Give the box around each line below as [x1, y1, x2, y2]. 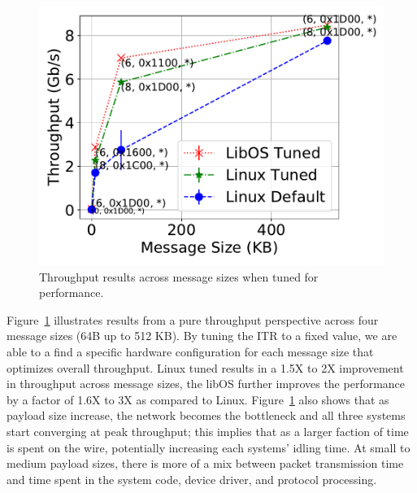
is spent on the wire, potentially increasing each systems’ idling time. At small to [7, 438, 410, 456]
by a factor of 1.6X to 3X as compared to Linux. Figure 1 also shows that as [7, 390, 389, 408]
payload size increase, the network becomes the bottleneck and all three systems [7, 407, 406, 424]
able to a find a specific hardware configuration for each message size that [7, 342, 374, 360]
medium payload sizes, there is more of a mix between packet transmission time [7, 455, 404, 472]
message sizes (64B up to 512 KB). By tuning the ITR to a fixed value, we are [7, 327, 397, 344]
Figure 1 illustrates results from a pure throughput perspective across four [7, 311, 379, 328]
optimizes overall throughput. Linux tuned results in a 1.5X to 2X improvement [7, 359, 404, 376]
